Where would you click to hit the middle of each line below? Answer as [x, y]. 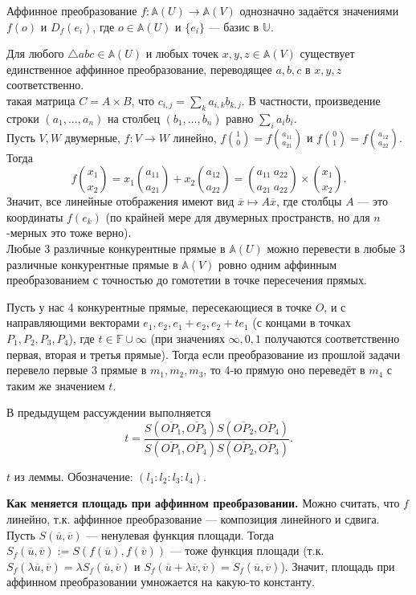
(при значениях [188, 338]
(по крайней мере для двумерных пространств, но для [238, 216]
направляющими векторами [73, 322]
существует [327, 53]
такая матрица [41, 100]
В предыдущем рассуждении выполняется [109, 412]
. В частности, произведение [311, 100]
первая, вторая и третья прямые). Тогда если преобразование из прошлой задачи [204, 354]
